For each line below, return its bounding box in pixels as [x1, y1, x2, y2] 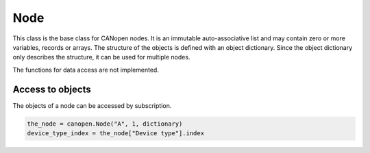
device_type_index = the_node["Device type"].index [27, 130, 205, 137]
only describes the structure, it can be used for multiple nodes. [12, 53, 190, 61]
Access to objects [12, 83, 92, 95]
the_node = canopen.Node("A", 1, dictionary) [27, 120, 183, 128]
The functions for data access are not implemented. [12, 66, 159, 74]
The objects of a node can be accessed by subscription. [12, 101, 172, 109]
